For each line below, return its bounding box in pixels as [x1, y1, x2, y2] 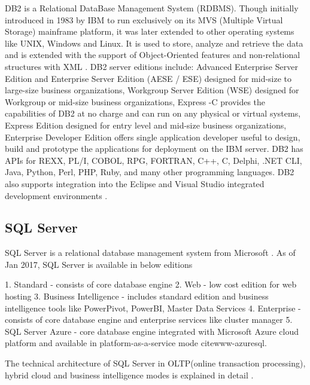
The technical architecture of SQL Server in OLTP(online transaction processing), [5, 357, 306, 369]
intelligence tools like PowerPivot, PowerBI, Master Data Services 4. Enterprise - [5, 301, 301, 314]
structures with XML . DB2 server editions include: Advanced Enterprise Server [5, 60, 298, 72]
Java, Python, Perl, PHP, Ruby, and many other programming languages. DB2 [5, 166, 294, 178]
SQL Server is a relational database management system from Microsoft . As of [5, 246, 296, 259]
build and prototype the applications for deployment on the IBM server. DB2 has [5, 142, 303, 155]
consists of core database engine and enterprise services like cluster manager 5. [5, 313, 293, 326]
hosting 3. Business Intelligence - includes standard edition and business [5, 290, 269, 302]
